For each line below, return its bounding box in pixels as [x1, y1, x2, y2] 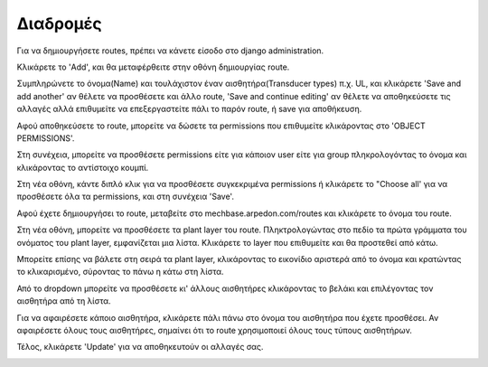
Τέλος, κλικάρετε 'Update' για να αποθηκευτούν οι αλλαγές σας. [16, 342, 264, 353]
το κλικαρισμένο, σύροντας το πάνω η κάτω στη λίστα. [16, 267, 225, 278]
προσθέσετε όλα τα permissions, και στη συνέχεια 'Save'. [16, 191, 235, 202]
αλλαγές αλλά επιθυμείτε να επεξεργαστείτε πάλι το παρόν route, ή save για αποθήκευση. [16, 104, 362, 115]
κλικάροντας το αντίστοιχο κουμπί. [16, 162, 149, 173]
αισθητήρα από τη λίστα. [16, 296, 112, 306]
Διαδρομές [16, 14, 103, 33]
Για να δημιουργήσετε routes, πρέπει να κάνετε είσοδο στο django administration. [16, 45, 324, 56]
